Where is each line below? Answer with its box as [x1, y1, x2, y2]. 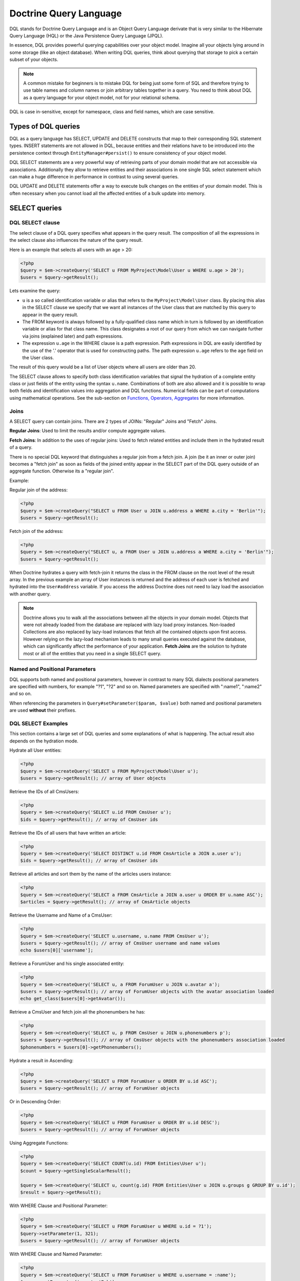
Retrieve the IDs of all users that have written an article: [9, 830, 126, 836]
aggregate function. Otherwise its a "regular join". [9, 468, 114, 474]
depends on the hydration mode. [9, 738, 79, 744]
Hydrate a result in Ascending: [9, 1057, 74, 1063]
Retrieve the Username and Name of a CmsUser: [9, 912, 113, 918]
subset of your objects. [9, 56, 58, 63]
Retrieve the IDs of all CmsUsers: [9, 788, 79, 794]
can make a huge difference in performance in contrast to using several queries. [9, 173, 179, 179]
